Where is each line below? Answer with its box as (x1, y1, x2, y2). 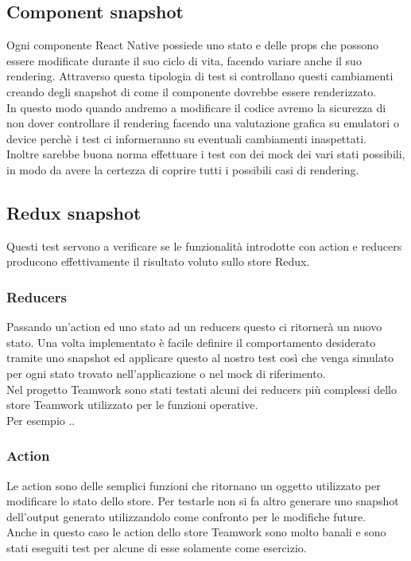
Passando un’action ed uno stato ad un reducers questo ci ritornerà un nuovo (6, 318, 382, 335)
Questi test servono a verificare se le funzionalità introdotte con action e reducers (6, 237, 402, 254)
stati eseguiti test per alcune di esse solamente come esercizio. (6, 539, 307, 555)
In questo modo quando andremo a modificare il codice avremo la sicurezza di (6, 99, 386, 115)
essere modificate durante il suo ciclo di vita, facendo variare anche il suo (6, 52, 362, 68)
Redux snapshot (6, 200, 142, 224)
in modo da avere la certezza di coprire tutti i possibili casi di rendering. (6, 161, 359, 177)
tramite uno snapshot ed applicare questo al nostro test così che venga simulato (6, 349, 394, 366)
